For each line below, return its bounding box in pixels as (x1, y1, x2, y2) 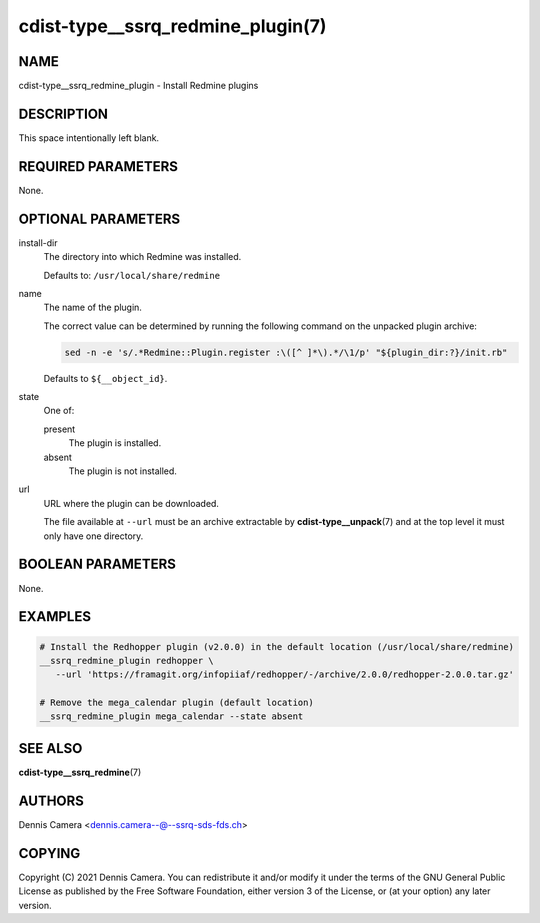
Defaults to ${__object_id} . (43, 372, 168, 384)
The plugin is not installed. (68, 465, 177, 477)
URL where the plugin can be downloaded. (43, 497, 220, 509)
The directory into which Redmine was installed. (43, 251, 242, 263)
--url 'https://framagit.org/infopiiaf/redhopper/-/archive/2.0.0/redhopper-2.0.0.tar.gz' (55, 669, 515, 680)
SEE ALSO (18, 740, 83, 757)
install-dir (18, 236, 59, 249)
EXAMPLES (18, 608, 92, 625)
